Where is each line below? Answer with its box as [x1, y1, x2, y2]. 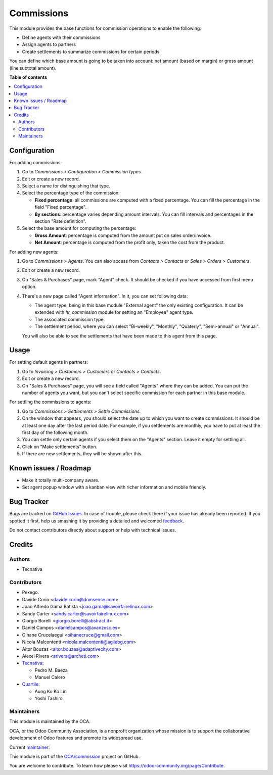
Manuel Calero [34, 674, 65, 681]
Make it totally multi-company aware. [22, 477, 100, 483]
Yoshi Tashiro [34, 695, 63, 702]
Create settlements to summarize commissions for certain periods [22, 49, 160, 55]
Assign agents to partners [22, 41, 76, 47]
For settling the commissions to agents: [9, 399, 92, 405]
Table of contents [9, 74, 48, 80]
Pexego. [22, 589, 39, 596]
